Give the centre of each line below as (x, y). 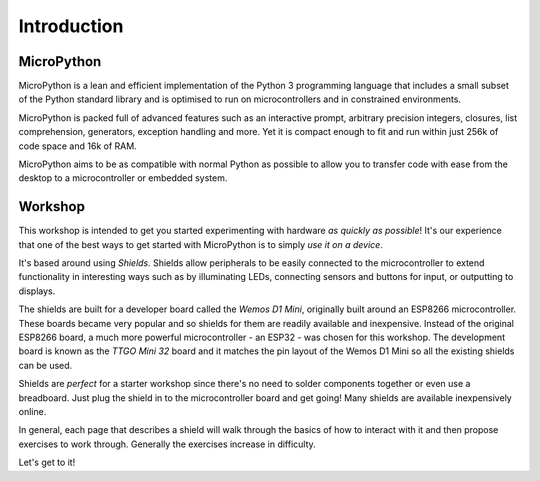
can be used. (45, 365)
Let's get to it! (47, 462)
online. (32, 411)
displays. (37, 291)
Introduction (71, 26)
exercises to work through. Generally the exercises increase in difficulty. (167, 444)
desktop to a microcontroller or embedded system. (123, 178)
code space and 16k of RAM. (77, 146)
